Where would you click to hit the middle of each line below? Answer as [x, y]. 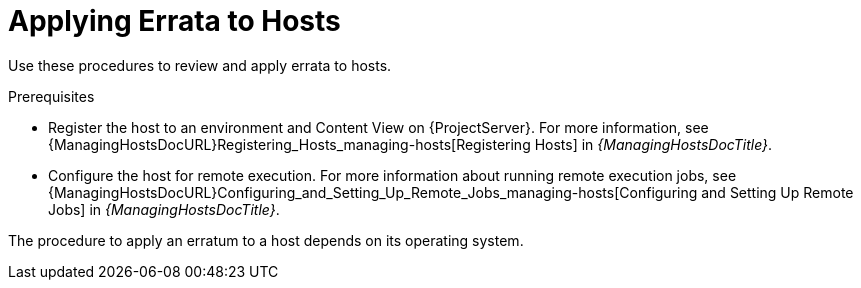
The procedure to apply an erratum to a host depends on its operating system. [266, 240]
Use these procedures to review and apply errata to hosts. [200, 65]
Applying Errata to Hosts [174, 21]
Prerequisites [51, 96]
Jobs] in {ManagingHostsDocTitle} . [164, 209]
